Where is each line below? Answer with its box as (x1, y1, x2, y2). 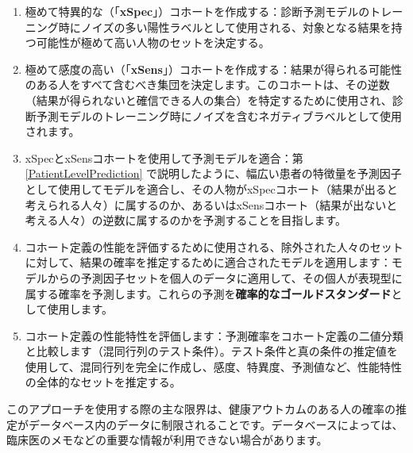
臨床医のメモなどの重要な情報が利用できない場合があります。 (6, 432, 328, 448)
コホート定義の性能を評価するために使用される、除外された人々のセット (25, 238, 403, 255)
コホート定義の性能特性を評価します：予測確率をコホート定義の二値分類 (25, 327, 403, 344)
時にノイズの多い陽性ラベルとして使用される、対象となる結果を (58, 18, 392, 35)
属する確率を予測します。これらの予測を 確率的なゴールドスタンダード (25, 285, 392, 301)
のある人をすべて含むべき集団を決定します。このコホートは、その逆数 (25, 76, 390, 93)
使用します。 (47, 301, 113, 317)
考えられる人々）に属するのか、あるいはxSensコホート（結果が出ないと (25, 196, 398, 213)
